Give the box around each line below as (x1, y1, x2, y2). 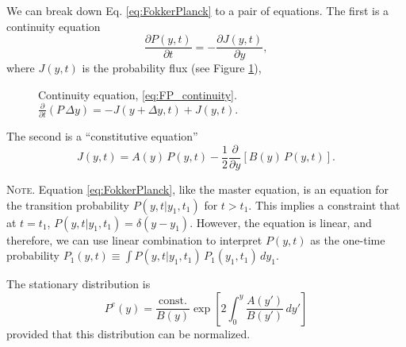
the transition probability (6, 196, 129, 213)
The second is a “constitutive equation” (6, 128, 198, 145)
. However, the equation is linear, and (190, 214, 372, 230)
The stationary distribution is (6, 276, 151, 292)
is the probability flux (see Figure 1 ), (82, 60, 262, 76)
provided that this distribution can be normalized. (6, 325, 251, 341)
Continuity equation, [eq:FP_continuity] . (38, 86, 237, 102)
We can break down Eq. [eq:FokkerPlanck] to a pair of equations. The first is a (6, 2, 389, 18)
